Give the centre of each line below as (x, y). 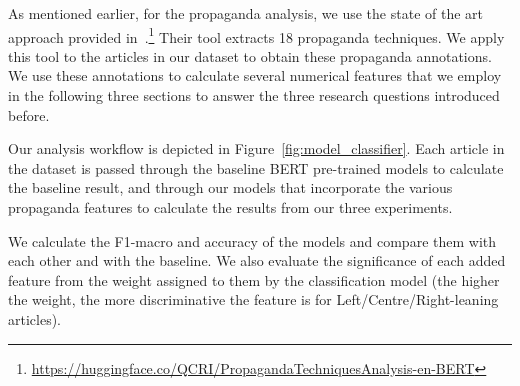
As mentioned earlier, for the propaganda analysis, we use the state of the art (246, 13)
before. (29, 114)
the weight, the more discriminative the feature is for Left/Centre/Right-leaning (253, 299)
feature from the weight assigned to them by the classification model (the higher (254, 279)
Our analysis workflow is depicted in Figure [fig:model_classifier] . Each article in (256, 148)
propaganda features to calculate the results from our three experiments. (230, 207)
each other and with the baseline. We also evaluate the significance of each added (257, 260)
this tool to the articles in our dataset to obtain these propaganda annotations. (250, 55)
